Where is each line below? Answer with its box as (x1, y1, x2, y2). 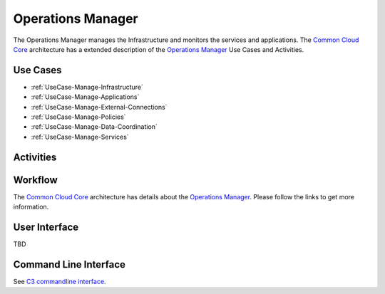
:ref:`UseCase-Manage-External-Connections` (31, 103, 168, 111)
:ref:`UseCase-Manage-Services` (31, 132, 129, 141)
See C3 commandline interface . (13, 277, 106, 285)
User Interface (13, 221, 79, 233)
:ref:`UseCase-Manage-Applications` (31, 93, 140, 101)
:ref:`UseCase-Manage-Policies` (31, 112, 126, 121)
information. (13, 203, 49, 211)
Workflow (13, 174, 58, 186)
